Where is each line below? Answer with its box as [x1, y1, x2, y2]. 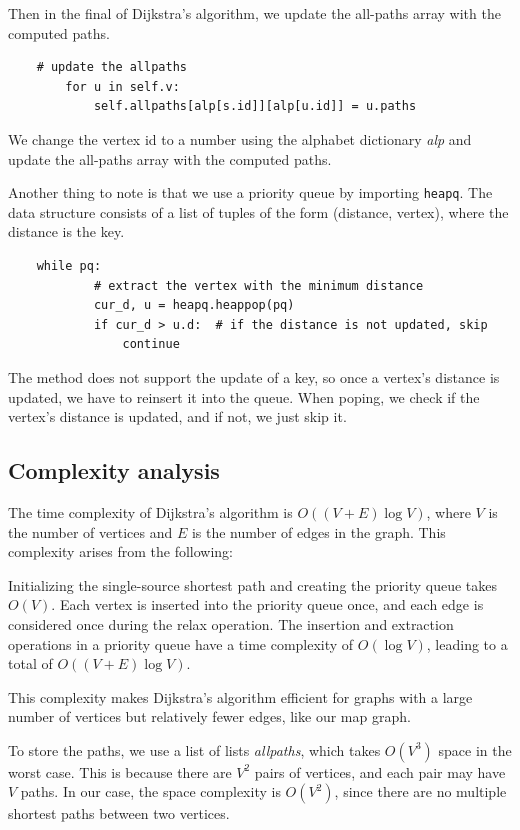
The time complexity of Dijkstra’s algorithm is [8, 501, 293, 522]
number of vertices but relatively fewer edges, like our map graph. [8, 706, 411, 727]
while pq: [36, 259, 102, 273]
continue [122, 337, 180, 352]
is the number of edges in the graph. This [191, 521, 446, 542]
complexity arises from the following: [8, 541, 234, 562]
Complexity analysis [8, 455, 220, 486]
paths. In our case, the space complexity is [20, 781, 281, 802]
